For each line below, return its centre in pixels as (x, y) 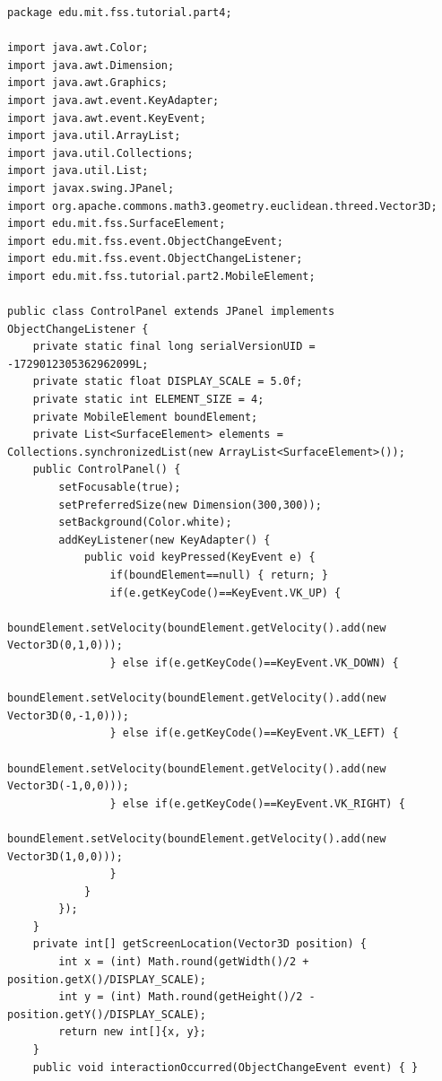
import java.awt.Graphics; (87, 83)
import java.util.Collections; (100, 153)
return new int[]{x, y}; (132, 1032)
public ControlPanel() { (107, 470)
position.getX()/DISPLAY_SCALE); (107, 979)
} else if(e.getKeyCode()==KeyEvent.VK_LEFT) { (254, 733)
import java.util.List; (78, 171)
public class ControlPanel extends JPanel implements (171, 312)
